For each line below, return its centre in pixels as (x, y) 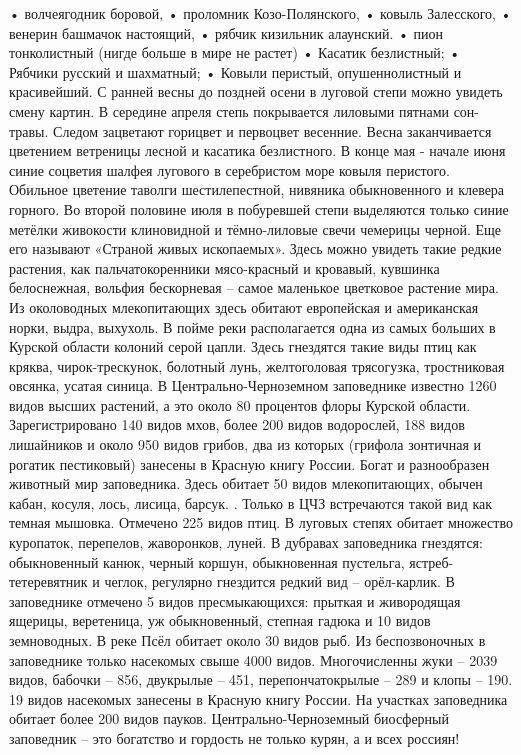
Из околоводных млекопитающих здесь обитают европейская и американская (244, 306)
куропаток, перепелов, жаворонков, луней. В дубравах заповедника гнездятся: (246, 542)
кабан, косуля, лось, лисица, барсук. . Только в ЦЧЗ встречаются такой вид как (251, 502)
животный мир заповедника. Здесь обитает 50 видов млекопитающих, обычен (246, 483)
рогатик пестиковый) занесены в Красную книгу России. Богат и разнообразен (249, 463)
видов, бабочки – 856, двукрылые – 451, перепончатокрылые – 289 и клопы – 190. (261, 679)
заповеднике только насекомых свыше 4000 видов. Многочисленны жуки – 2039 (253, 659)
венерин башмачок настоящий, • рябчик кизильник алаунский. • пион (226, 32)
